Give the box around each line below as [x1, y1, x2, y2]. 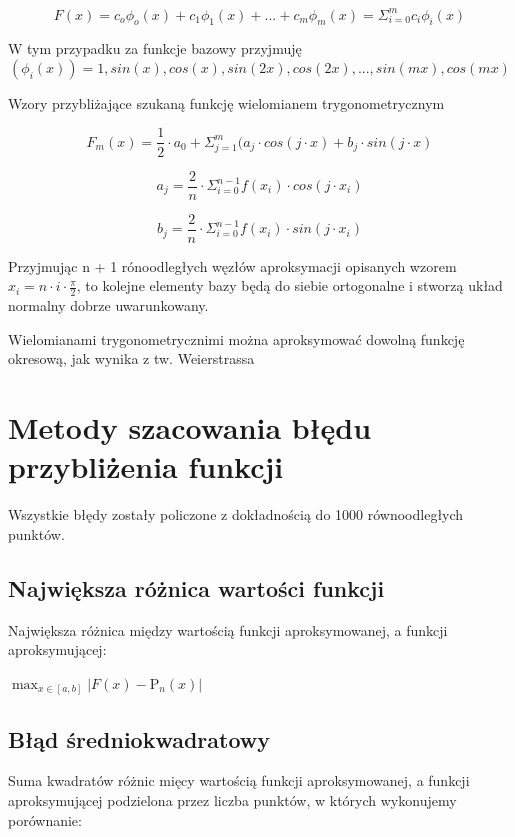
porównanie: [8, 809, 82, 830]
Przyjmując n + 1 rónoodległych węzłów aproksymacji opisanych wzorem [8, 255, 457, 276]
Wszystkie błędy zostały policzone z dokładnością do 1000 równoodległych [8, 504, 464, 525]
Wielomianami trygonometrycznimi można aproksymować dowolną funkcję [8, 328, 465, 349]
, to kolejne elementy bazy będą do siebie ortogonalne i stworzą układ [76, 275, 503, 296]
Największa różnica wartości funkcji [8, 572, 385, 603]
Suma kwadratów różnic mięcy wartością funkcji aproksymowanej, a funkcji [8, 770, 470, 791]
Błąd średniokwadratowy [8, 723, 271, 754]
